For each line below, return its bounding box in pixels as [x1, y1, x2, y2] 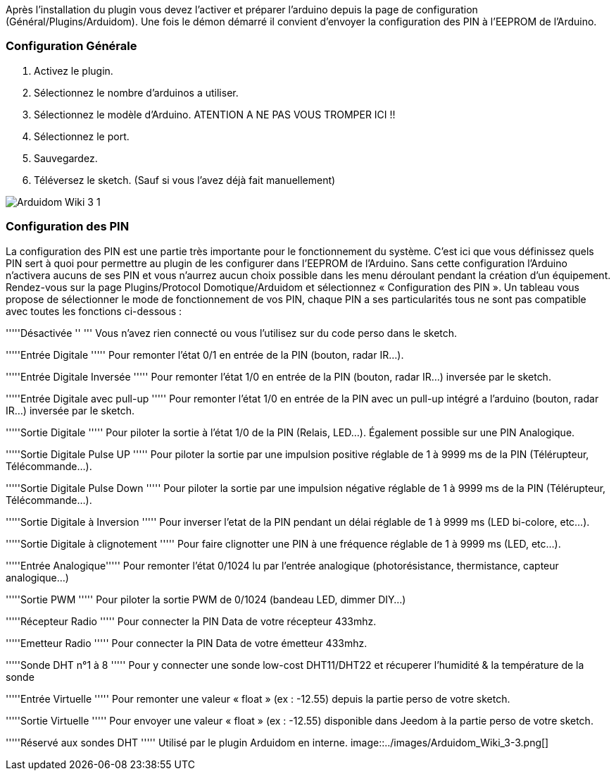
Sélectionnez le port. [34, 130, 130, 142]
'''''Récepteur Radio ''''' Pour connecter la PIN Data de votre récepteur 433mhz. [6, 615, 377, 627]
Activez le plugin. [34, 64, 113, 77]
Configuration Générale [6, 39, 137, 54]
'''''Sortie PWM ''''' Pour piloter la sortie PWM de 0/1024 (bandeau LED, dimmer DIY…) [6, 593, 406, 605]
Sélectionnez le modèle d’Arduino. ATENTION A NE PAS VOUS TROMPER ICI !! [34, 108, 396, 121]
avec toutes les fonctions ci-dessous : [6, 304, 182, 317]
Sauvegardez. [34, 152, 98, 164]
